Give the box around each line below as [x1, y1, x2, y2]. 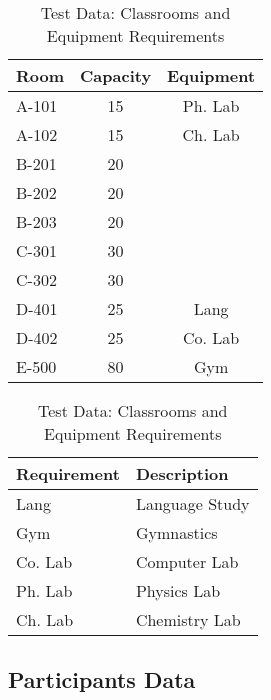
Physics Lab [135, 579, 221, 602]
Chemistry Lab [135, 608, 241, 631]
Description [135, 462, 229, 485]
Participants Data [8, 664, 196, 695]
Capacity [80, 64, 152, 87]
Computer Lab [135, 550, 239, 573]
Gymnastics [135, 521, 218, 544]
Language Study [135, 492, 250, 515]
